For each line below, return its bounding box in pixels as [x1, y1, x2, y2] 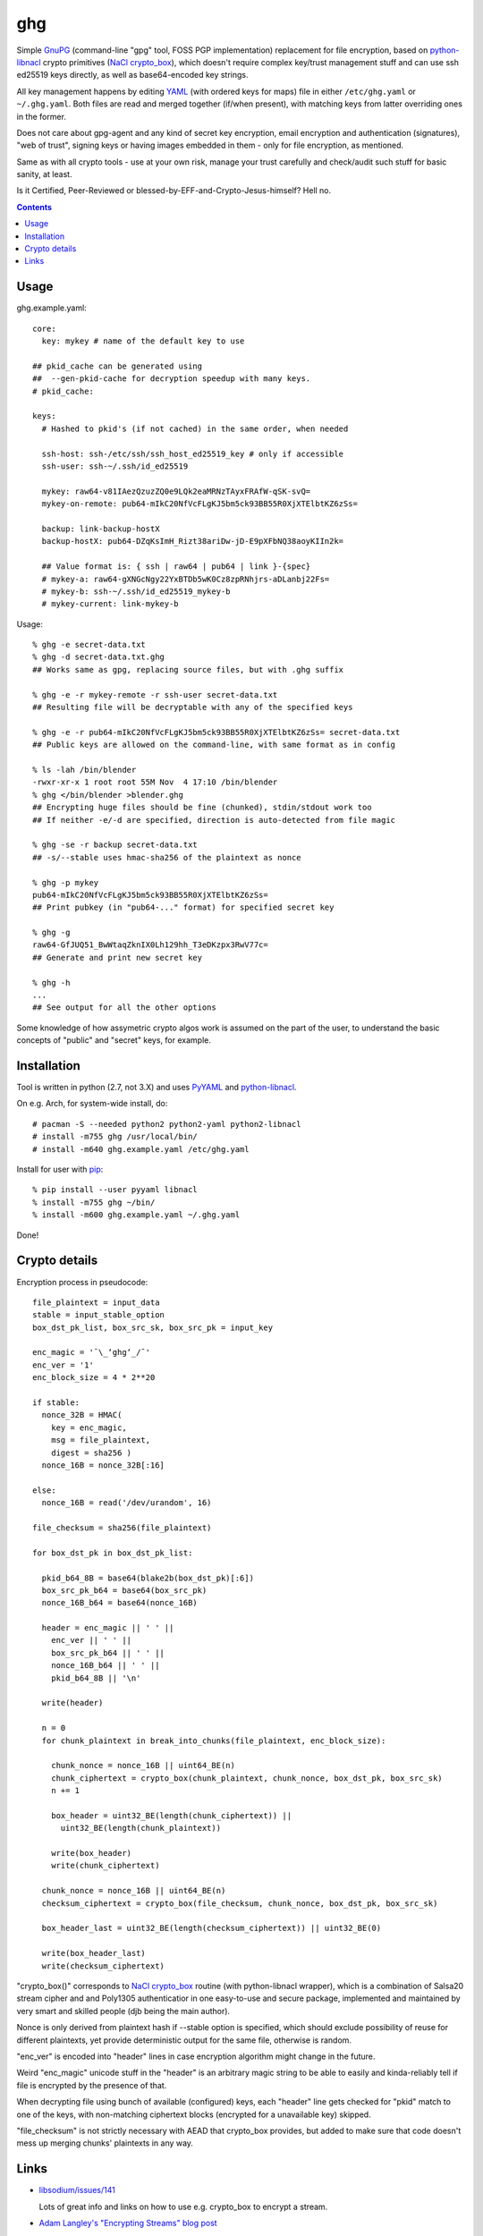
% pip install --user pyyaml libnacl [32, 1185, 199, 1195]
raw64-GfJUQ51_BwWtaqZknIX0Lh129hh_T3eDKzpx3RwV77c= [32, 940, 268, 950]
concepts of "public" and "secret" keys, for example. [16, 1035, 212, 1046]
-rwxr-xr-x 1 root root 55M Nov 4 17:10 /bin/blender [32, 777, 278, 787]
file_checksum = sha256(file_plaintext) [32, 1522, 212, 1533]
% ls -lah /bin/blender [32, 765, 137, 775]
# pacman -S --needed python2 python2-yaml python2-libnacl [32, 1119, 301, 1129]
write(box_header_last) [41, 1948, 147, 1959]
